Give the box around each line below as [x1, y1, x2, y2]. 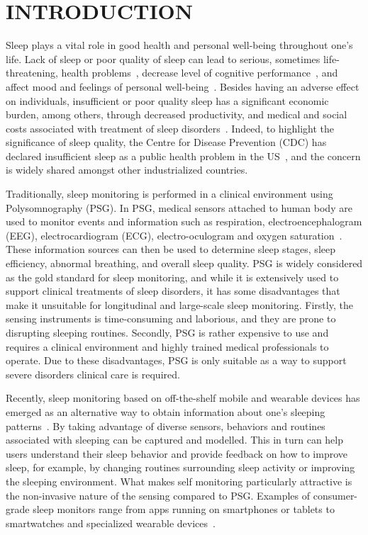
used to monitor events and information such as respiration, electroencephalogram [6, 214, 362, 229]
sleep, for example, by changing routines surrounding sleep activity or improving [6, 460, 355, 475]
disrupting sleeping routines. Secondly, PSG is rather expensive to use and [6, 325, 329, 339]
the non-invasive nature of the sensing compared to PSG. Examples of [6, 488, 311, 502]
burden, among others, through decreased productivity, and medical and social [6, 107, 347, 122]
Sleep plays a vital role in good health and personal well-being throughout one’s [6, 38, 353, 52]
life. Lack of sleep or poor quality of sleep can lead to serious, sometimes [6, 51, 320, 66]
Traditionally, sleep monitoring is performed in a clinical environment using [6, 186, 333, 201]
